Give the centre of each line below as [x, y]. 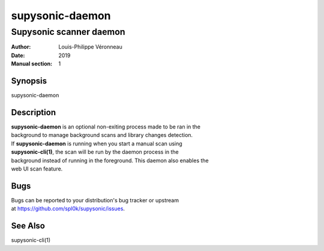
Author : [21, 47]
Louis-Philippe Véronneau [90, 47]
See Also [28, 226]
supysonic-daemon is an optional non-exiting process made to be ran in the [106, 127]
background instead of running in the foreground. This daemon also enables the [110, 160]
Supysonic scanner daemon [68, 32]
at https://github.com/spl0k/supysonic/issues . [68, 209]
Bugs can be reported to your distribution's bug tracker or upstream [95, 200]
